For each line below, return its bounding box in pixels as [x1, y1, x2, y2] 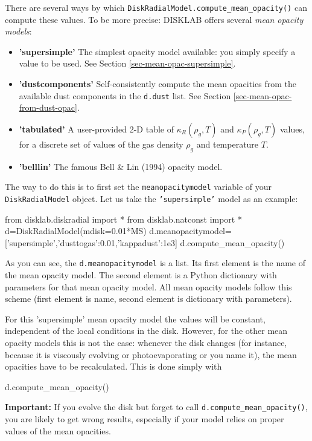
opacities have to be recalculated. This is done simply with [5, 360, 222, 373]
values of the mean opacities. [5, 424, 111, 437]
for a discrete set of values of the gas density [19, 137, 183, 150]
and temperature [196, 137, 259, 150]
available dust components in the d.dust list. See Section [19, 89, 231, 102]
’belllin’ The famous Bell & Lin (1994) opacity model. [19, 160, 223, 172]
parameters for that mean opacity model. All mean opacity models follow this [5, 280, 292, 293]
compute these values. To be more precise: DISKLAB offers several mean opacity [5, 13, 304, 25]
